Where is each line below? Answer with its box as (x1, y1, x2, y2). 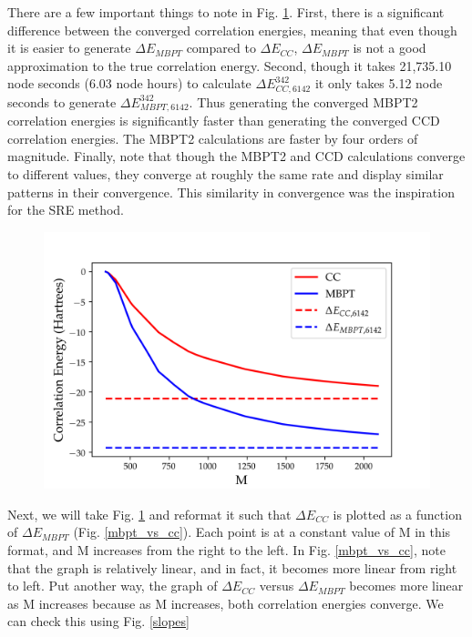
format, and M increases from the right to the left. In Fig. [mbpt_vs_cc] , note (7, 541, 446, 560)
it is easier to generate (7, 38, 131, 57)
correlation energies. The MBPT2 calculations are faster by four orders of (7, 128, 418, 147)
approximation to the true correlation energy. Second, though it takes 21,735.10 (7, 56, 452, 75)
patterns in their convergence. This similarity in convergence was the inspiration (7, 182, 455, 201)
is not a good (353, 38, 426, 57)
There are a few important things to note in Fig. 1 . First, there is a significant (7, 3, 445, 21)
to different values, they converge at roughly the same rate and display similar (7, 165, 444, 184)
